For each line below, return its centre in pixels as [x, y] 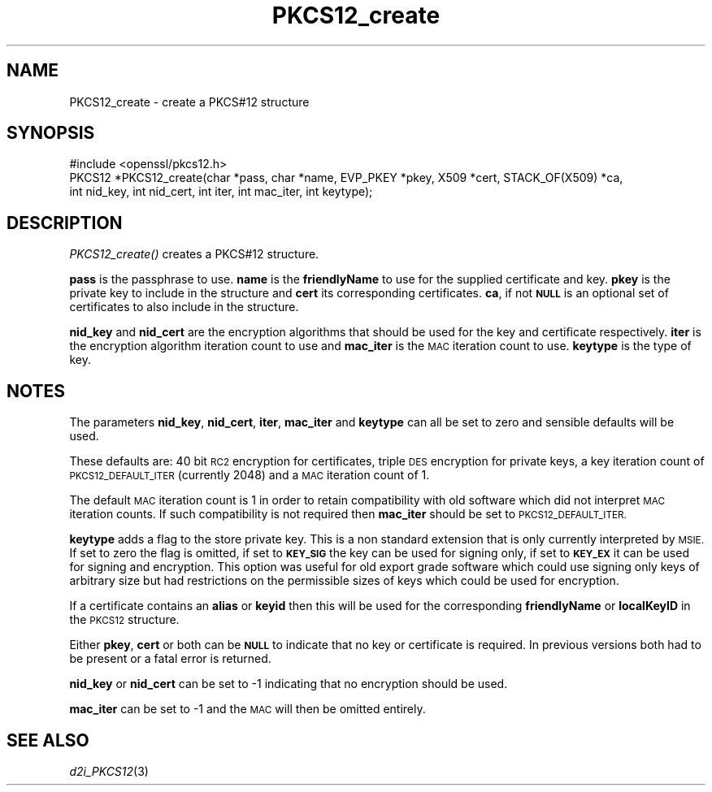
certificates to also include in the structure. [184, 307]
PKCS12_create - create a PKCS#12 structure [189, 102]
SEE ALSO [48, 740]
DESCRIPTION [65, 223]
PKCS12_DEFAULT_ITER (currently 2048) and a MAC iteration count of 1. [250, 475]
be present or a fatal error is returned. [170, 659]
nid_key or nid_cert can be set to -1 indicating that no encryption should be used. [289, 684]
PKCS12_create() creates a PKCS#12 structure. [194, 254]
